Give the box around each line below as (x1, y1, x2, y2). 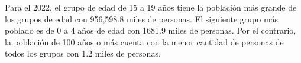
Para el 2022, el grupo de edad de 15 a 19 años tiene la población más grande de (5, 1, 297, 13)
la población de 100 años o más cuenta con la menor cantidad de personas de (5, 35, 284, 48)
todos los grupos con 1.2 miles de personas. (5, 47, 161, 59)
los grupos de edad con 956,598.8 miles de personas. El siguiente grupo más (5, 12, 279, 25)
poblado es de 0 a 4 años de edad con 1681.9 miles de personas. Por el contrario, (5, 24, 296, 37)
